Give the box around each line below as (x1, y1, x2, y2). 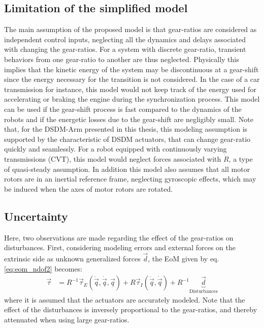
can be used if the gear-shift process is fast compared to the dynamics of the (4, 103, 242, 114)
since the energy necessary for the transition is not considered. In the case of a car (4, 74, 260, 84)
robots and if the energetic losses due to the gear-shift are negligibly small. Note (4, 113, 253, 124)
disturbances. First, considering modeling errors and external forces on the (4, 242, 236, 253)
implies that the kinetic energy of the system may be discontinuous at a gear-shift (4, 64, 259, 74)
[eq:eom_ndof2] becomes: (4, 263, 83, 274)
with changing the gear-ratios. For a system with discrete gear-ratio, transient (4, 44, 246, 54)
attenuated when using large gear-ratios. (4, 314, 129, 324)
